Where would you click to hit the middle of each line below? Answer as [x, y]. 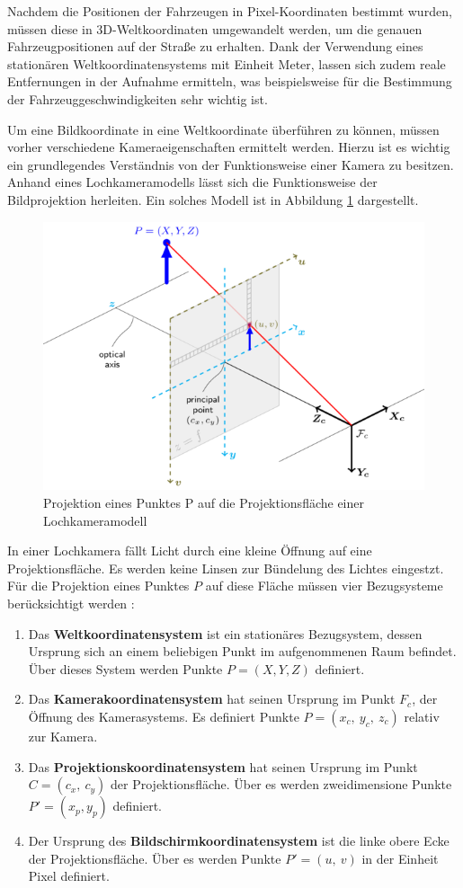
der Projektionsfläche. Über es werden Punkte [155, 858]
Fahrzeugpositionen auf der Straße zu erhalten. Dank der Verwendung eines [215, 46]
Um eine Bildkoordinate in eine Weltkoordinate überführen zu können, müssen [223, 129]
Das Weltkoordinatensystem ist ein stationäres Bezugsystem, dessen [225, 633]
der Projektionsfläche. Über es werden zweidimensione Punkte [281, 784]
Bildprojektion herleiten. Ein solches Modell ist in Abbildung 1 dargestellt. [213, 199]
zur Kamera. [63, 736]
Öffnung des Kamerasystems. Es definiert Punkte [164, 716]
